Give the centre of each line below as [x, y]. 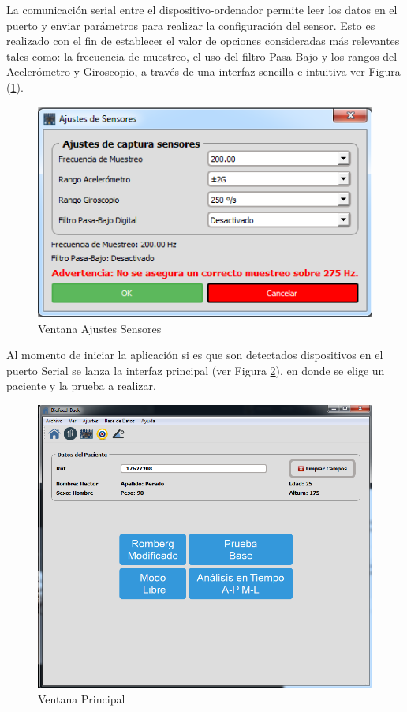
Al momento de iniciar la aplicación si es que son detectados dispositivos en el [195, 355]
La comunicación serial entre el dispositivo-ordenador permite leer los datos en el [202, 9]
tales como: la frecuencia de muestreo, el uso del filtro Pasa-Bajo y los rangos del [202, 56]
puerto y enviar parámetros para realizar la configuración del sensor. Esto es [191, 25]
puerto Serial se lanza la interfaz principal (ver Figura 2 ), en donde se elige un [196, 370]
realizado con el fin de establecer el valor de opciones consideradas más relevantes [203, 41]
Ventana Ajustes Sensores [100, 328]
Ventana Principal [82, 698]
